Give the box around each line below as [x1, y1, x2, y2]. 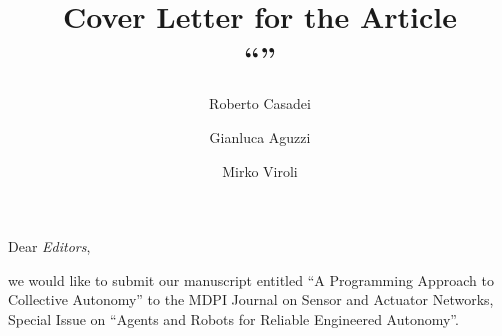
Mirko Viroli [222, 160, 298, 181]
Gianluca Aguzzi [209, 126, 311, 147]
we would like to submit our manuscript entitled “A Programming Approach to [8, 269, 494, 290]
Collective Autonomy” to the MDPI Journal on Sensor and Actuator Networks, [8, 289, 494, 310]
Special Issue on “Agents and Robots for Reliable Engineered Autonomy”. [8, 308, 459, 329]
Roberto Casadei [209, 93, 311, 114]
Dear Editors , [8, 236, 91, 257]
